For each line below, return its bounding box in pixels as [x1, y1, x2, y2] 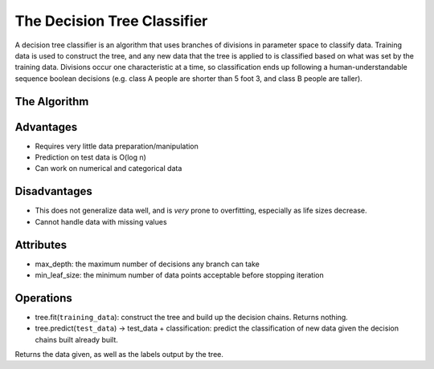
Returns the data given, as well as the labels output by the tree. [14, 350, 224, 359]
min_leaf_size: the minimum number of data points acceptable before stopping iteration [35, 270, 325, 280]
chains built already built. [35, 335, 118, 344]
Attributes [14, 237, 68, 252]
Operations [14, 291, 72, 305]
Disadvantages [14, 184, 92, 198]
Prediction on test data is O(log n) [35, 152, 146, 162]
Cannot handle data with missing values [35, 217, 168, 226]
